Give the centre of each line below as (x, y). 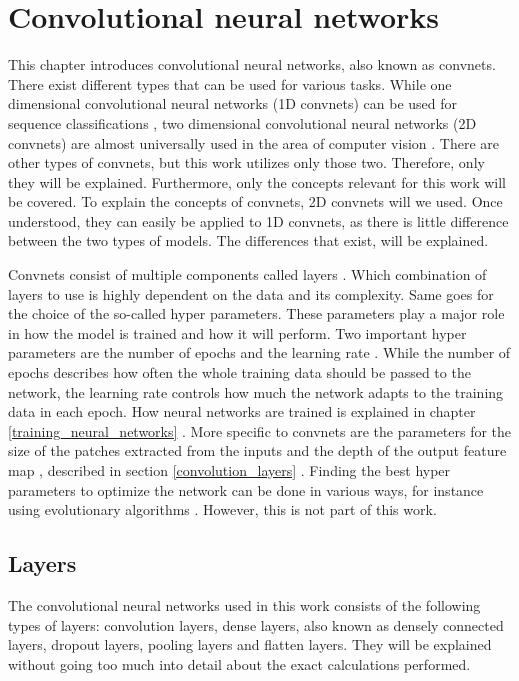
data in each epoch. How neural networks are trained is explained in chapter (242, 411)
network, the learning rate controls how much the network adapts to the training (256, 391)
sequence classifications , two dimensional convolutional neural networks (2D (242, 122)
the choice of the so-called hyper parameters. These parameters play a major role (256, 313)
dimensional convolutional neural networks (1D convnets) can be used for (233, 103)
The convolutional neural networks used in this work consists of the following (244, 604)
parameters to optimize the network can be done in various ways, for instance (246, 489)
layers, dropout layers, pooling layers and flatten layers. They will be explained (250, 644)
